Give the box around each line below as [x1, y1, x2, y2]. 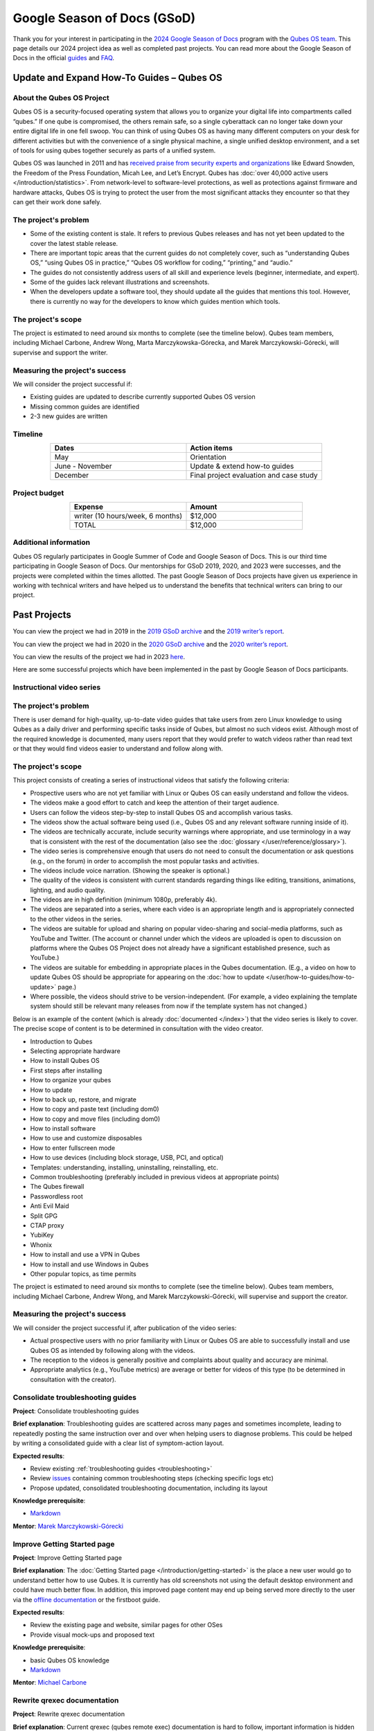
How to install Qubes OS [30, 1057, 100, 1065]
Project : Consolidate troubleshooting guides [12, 1406, 139, 1415]
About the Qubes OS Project [12, 93, 110, 103]
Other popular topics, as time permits [30, 1269, 136, 1277]
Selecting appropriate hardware [30, 1046, 121, 1055]
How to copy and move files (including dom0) [30, 1115, 161, 1123]
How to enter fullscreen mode [30, 1143, 116, 1152]
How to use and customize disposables [30, 1134, 142, 1142]
